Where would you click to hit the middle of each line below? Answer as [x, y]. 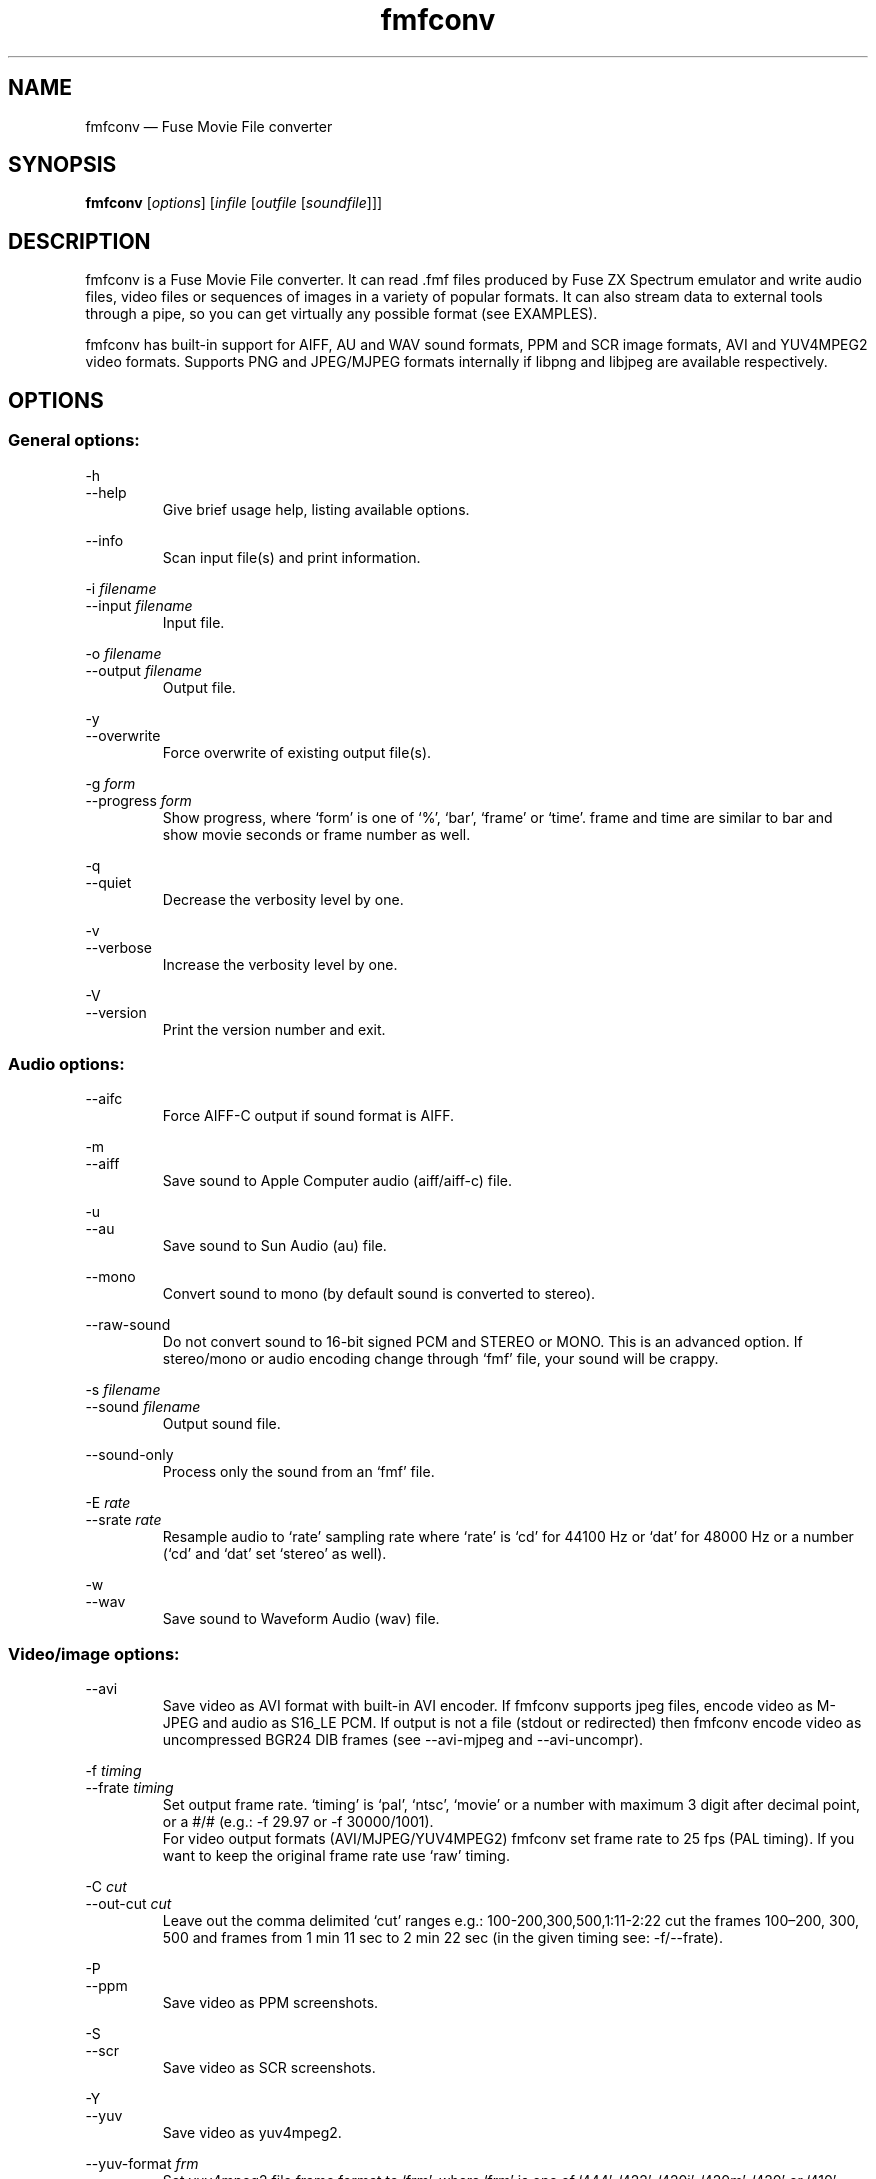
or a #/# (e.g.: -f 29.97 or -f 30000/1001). [298, 1821]
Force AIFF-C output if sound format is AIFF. [308, 1116]
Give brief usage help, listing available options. [316, 509]
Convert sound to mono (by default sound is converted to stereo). [379, 1294]
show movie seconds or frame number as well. [316, 834]
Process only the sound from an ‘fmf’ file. [298, 1472]
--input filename [139, 605]
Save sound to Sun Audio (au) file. [274, 1246]
